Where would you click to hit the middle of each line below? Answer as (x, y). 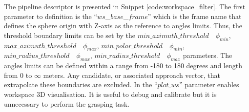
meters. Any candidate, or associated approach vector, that (132, 75)
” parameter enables (209, 84)
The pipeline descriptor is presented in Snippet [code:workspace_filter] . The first (125, 6)
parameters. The (207, 55)
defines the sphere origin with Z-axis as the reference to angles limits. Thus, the (123, 26)
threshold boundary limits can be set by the (70, 35)
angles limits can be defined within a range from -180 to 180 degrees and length (123, 65)
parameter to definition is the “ (51, 16)
